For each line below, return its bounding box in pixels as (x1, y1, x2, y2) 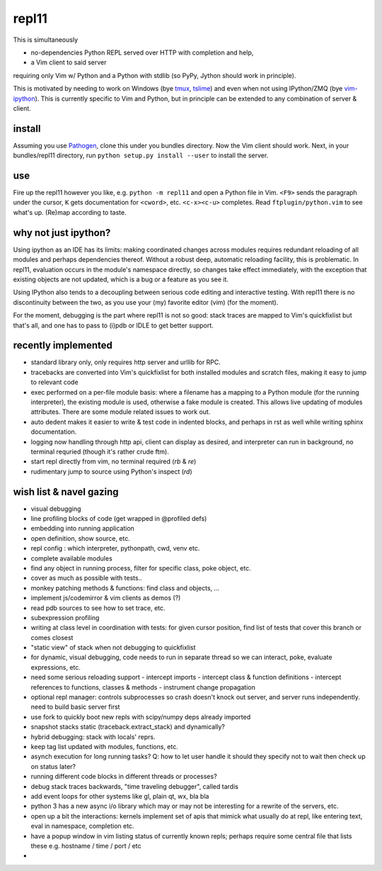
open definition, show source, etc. (30, 534, 130, 542)
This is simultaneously (13, 35, 79, 44)
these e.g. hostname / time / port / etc (30, 841, 141, 850)
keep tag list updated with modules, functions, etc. (30, 743, 178, 751)
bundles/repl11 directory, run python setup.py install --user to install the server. (13, 151, 269, 159)
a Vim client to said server (30, 58, 107, 67)
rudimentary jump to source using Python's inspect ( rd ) (30, 467, 192, 476)
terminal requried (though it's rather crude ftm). (30, 447, 169, 456)
